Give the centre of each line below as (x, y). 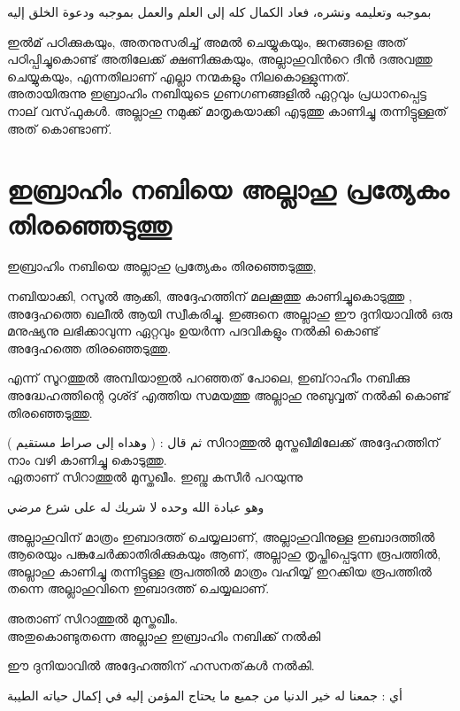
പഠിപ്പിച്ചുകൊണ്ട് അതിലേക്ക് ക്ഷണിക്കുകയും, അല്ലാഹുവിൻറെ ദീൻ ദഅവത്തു (220, 59)
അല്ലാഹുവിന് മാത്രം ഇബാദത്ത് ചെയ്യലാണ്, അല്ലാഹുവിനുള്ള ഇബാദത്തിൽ (221, 536)
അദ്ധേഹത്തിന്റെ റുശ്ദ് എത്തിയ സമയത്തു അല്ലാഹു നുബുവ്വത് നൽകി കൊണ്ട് (229, 395)
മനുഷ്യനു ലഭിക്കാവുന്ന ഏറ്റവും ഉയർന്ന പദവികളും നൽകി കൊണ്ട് (193, 331)
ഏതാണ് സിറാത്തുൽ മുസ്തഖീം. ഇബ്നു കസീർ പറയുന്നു (155, 477)
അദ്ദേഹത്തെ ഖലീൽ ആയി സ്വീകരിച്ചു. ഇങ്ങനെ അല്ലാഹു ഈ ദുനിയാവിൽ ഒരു (230, 313)
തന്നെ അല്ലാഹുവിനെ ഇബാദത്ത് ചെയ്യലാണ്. (138, 588)
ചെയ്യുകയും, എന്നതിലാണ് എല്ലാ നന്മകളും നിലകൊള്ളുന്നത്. (179, 76)
